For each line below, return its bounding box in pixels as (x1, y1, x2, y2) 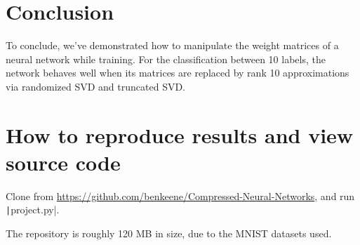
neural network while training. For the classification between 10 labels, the (6, 51, 326, 66)
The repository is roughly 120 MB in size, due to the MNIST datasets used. (6, 226, 332, 241)
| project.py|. (6, 202, 60, 217)
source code (6, 147, 121, 176)
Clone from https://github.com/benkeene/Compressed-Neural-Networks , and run (6, 188, 355, 203)
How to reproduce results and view (6, 120, 354, 149)
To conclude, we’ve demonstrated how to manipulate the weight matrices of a (6, 38, 339, 53)
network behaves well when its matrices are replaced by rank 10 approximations (6, 65, 349, 80)
